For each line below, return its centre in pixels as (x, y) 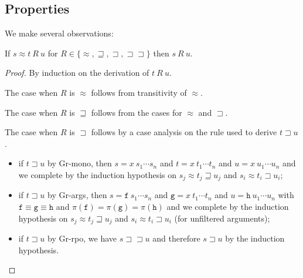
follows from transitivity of (139, 92)
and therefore (176, 238)
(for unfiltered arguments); (222, 218)
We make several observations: (59, 33)
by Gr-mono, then (80, 163)
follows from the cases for (137, 112)
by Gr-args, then (77, 195)
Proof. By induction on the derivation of (77, 73)
